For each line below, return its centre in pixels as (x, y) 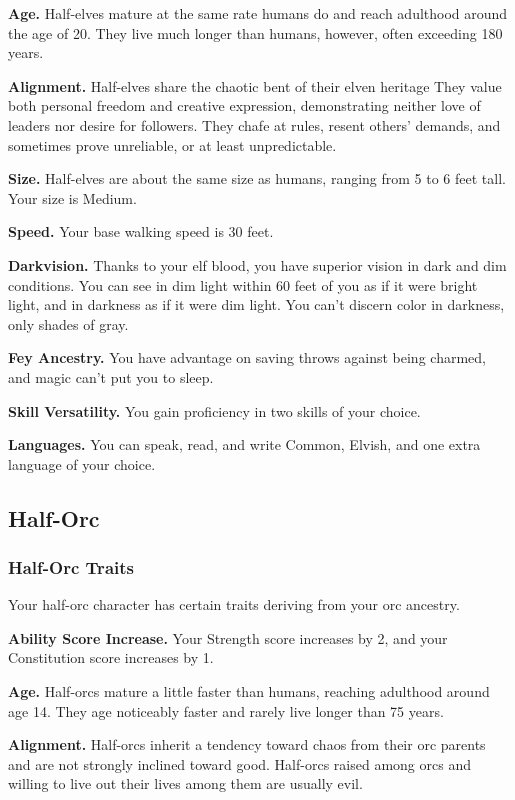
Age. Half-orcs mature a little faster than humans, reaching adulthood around (249, 691)
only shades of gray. (68, 323)
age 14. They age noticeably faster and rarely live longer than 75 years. (226, 710)
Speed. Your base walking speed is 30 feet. (141, 231)
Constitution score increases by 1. (111, 657)
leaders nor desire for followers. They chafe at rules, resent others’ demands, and (254, 124)
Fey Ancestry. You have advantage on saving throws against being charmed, (247, 357)
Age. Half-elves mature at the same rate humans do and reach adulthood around (258, 13)
